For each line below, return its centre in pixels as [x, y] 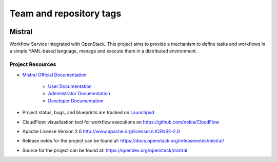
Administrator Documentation [79, 94]
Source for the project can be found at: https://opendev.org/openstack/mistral [105, 150]
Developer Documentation [76, 101]
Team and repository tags [65, 13]
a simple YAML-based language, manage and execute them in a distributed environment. [103, 51]
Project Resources [33, 64]
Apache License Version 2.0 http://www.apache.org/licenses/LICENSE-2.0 [101, 131]
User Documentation [70, 86]
